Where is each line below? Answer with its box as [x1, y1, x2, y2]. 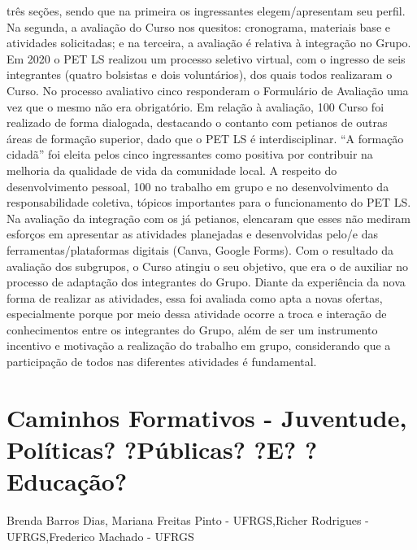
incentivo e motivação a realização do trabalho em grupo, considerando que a [7, 337, 391, 354]
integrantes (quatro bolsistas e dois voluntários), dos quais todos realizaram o [7, 66, 393, 83]
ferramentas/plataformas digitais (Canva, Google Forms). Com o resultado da [7, 241, 394, 258]
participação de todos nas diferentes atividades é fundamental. [7, 353, 317, 370]
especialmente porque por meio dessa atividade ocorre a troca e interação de [7, 305, 387, 322]
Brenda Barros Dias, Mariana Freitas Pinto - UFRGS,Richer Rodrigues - [7, 512, 369, 529]
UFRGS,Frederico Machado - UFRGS [7, 527, 194, 544]
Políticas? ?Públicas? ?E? [7, 433, 297, 466]
